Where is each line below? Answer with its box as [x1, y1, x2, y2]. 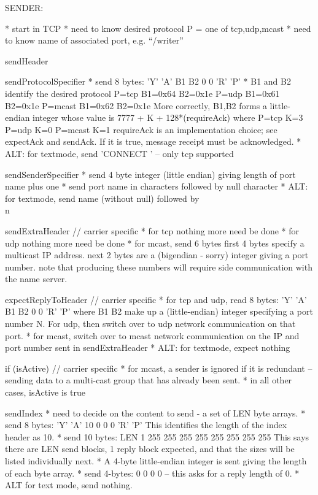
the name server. [5, 272, 68, 285]
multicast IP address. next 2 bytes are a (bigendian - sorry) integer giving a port [5, 248, 309, 261]
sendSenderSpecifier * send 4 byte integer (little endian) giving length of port [5, 167, 296, 180]
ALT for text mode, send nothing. [5, 478, 133, 491]
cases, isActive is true [5, 386, 85, 399]
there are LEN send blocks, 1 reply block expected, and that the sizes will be [5, 442, 295, 455]
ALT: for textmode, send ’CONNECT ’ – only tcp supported [5, 147, 234, 159]
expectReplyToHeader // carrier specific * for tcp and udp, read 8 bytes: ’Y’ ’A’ [5, 293, 307, 305]
